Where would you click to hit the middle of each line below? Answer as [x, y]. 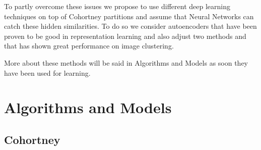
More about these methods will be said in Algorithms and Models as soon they [126, 62]
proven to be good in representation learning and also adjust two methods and [125, 36]
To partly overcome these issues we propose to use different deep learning [117, 6]
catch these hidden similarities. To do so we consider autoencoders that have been [130, 26]
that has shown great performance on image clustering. [89, 46]
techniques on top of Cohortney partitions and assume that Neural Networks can [129, 16]
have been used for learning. [47, 72]
